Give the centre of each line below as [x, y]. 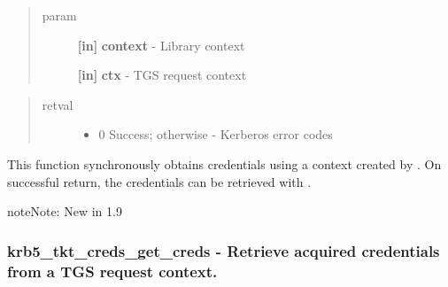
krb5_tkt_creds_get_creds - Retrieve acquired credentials [224, 250]
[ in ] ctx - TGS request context [162, 75]
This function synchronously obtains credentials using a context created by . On [224, 163]
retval [58, 104]
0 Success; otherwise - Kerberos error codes [216, 134]
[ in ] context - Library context [161, 45]
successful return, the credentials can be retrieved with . [159, 181]
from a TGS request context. [112, 271]
